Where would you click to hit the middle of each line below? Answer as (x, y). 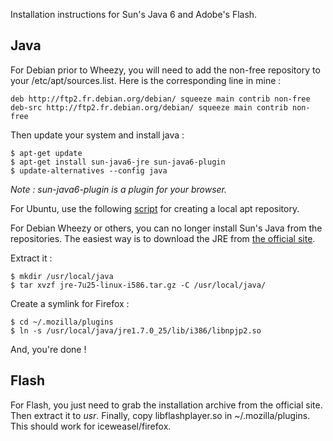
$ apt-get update (46, 153)
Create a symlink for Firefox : (70, 303)
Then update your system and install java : (97, 135)
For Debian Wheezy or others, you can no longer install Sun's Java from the (166, 228)
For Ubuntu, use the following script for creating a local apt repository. (155, 208)
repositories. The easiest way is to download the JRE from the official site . (163, 238)
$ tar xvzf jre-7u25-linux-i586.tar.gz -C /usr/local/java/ (138, 285)
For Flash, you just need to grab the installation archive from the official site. (166, 405)
